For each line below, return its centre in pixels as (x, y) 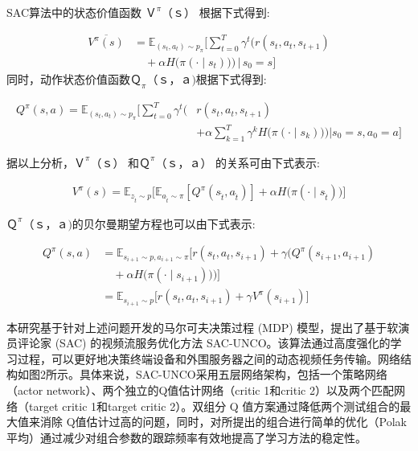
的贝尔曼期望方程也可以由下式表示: (164, 223)
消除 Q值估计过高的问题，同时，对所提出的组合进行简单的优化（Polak (223, 422)
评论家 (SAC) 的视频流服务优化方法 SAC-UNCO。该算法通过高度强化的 (204, 343)
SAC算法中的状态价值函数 (74, 12)
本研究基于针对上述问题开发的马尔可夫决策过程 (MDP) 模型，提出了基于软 (203, 327)
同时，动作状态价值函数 (68, 78)
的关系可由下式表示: (268, 162)
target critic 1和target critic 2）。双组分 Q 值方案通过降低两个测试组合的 (214, 406)
